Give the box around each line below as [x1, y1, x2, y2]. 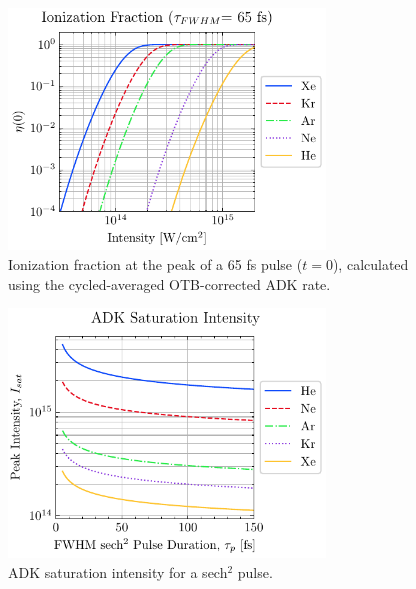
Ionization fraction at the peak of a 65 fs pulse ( [8, 253, 303, 274]
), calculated [332, 253, 409, 274]
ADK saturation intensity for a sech [8, 561, 228, 582]
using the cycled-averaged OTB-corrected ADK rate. [8, 273, 331, 294]
